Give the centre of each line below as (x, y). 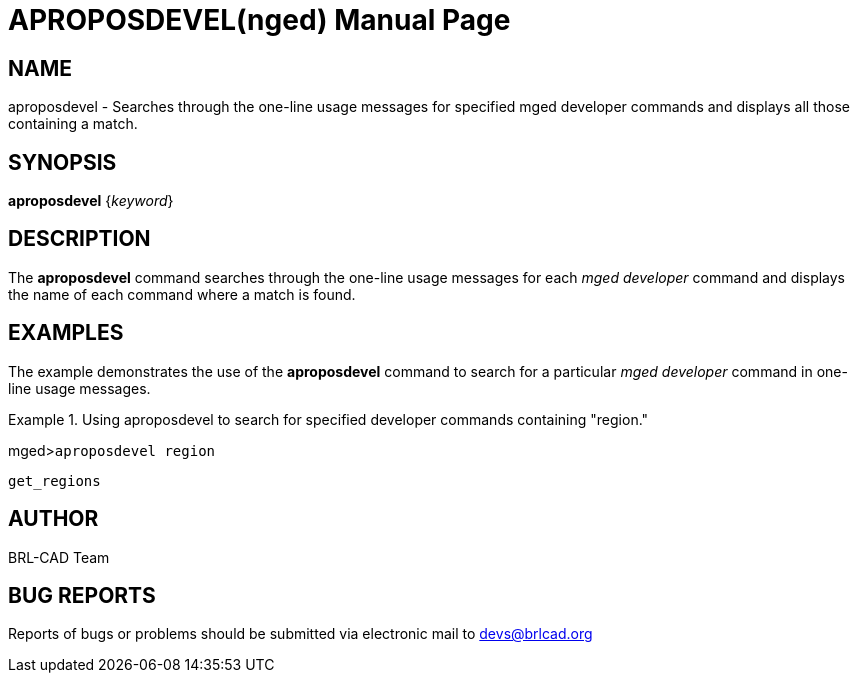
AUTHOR (53, 519)
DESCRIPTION (79, 239)
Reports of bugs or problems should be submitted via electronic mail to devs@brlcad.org (300, 634)
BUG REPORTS (82, 595)
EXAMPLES (66, 333)
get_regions (54, 480)
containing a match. (73, 124)
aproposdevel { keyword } (91, 201)
